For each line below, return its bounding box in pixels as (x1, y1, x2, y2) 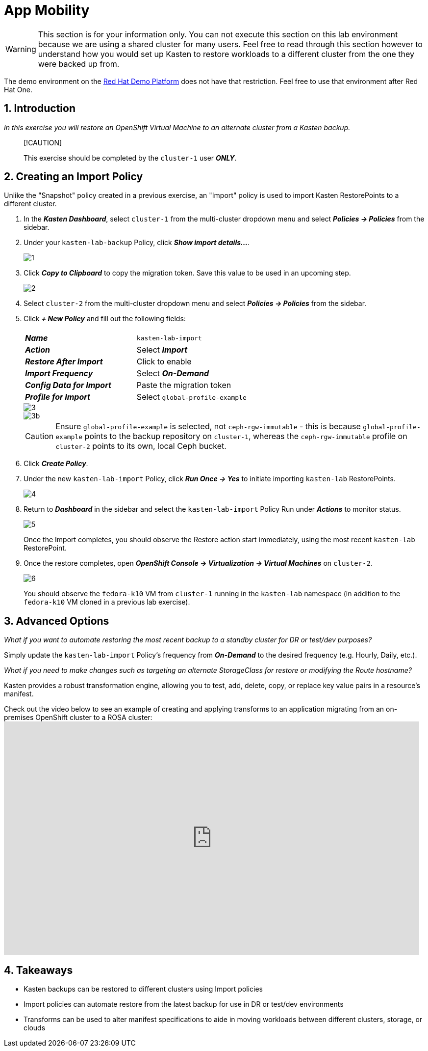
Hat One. (4, 85, 32, 94)
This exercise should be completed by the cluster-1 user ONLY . (24, 153, 237, 162)
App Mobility (4, 2, 90, 19)
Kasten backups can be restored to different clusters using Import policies (24, 985, 263, 994)
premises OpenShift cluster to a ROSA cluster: (4, 713, 152, 722)
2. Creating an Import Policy (4, 170, 143, 183)
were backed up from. (38, 58, 120, 69)
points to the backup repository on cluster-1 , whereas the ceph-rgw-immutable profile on (84, 431, 407, 442)
